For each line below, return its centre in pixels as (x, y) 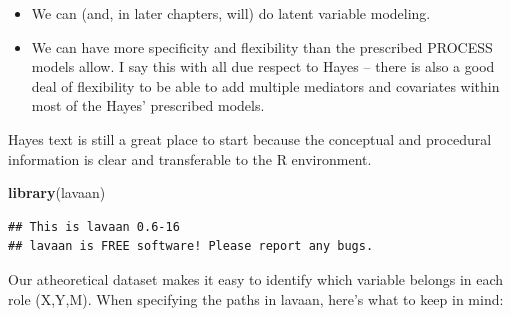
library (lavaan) (57, 192)
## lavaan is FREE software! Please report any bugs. (191, 246)
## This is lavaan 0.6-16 (94, 226)
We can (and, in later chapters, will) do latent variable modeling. (231, 13)
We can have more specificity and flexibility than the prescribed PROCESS (262, 46)
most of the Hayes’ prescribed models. (148, 105)
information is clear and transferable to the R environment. (190, 158)
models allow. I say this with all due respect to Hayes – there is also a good (263, 66)
